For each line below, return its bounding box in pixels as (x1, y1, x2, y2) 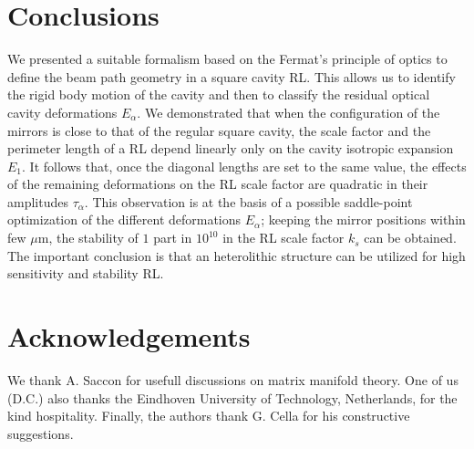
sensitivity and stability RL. (7, 264, 164, 283)
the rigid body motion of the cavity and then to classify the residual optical (7, 85, 430, 104)
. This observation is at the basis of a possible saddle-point (84, 192, 413, 211)
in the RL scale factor (222, 228, 345, 247)
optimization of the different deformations (7, 210, 242, 229)
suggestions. (7, 423, 74, 443)
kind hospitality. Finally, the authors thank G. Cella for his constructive (7, 406, 410, 425)
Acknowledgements (7, 318, 251, 355)
